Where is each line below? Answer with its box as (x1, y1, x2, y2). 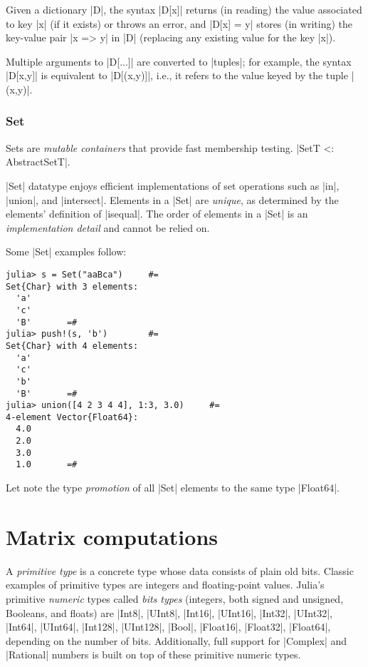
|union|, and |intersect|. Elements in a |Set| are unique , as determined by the (6, 192, 339, 207)
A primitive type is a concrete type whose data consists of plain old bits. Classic (6, 563, 354, 578)
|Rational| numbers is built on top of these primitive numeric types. (6, 647, 301, 662)
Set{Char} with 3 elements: (6, 281, 139, 292)
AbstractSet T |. (6, 154, 70, 169)
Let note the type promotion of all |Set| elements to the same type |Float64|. (6, 480, 340, 495)
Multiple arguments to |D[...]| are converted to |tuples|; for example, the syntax (6, 54, 352, 68)
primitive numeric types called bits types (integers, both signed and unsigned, (6, 591, 344, 606)
